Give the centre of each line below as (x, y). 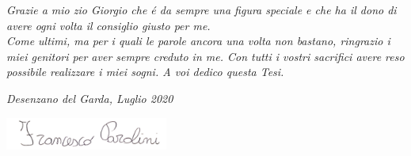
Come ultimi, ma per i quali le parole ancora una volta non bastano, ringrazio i (198, 41)
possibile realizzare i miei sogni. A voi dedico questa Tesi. (145, 72)
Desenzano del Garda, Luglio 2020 (90, 98)
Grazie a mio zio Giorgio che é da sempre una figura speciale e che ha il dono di (202, 10)
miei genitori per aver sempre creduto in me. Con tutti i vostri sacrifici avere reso (205, 56)
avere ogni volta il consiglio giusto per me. (108, 25)
